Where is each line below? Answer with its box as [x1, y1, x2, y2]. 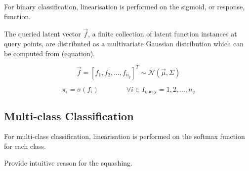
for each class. [4, 140, 46, 151]
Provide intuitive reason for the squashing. [4, 157, 132, 168]
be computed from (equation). [4, 48, 95, 58]
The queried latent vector [4, 29, 81, 39]
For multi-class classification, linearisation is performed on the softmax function [4, 131, 245, 141]
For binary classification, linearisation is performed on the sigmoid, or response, [4, 1, 245, 11]
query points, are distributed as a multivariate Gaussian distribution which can [4, 38, 244, 48]
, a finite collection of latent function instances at [88, 29, 237, 39]
